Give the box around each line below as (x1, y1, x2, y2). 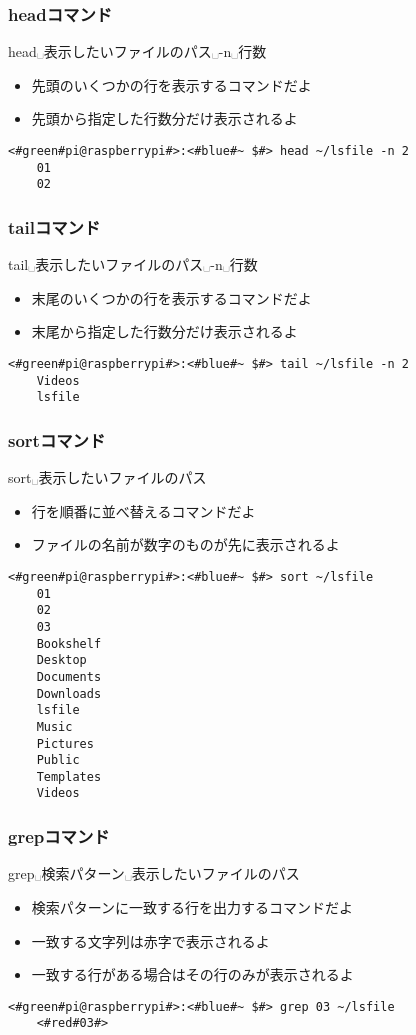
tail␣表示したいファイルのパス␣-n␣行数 (8, 254, 258, 275)
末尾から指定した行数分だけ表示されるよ (31, 321, 298, 342)
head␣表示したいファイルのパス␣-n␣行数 (8, 41, 267, 62)
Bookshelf (36, 636, 102, 651)
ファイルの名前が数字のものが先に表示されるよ (31, 534, 340, 555)
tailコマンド (8, 214, 101, 239)
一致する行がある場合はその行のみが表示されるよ (31, 964, 354, 985)
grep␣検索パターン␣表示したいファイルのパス (8, 863, 300, 884)
